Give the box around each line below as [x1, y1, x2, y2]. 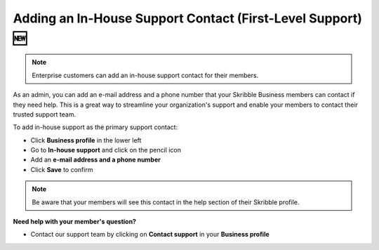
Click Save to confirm [30, 165, 93, 173]
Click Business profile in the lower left [30, 136, 142, 144]
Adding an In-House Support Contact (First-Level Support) [13, 11, 363, 26]
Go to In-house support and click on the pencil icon [30, 146, 182, 154]
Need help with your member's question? [13, 218, 137, 226]
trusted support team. [13, 110, 77, 119]
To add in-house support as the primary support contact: [13, 123, 178, 131]
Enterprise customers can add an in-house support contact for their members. [32, 71, 259, 79]
